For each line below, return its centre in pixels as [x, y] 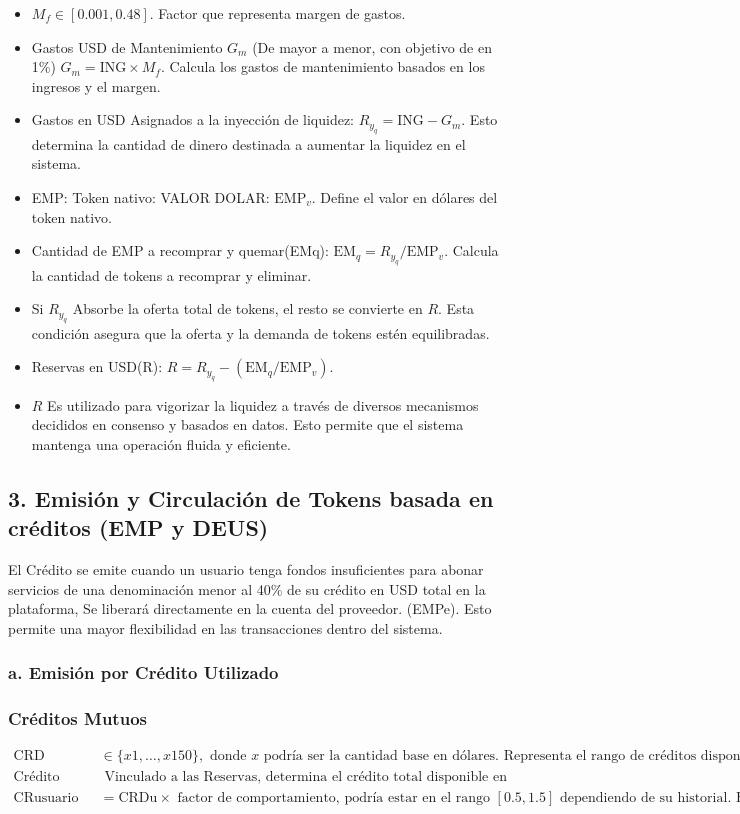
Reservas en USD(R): [97, 366]
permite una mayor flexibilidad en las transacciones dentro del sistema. [225, 627]
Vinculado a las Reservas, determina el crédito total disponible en [305, 777]
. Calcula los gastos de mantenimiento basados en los [322, 66]
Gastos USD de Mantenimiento [127, 46]
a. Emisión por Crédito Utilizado [143, 672]
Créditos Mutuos [77, 718]
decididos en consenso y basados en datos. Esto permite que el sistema [247, 424]
